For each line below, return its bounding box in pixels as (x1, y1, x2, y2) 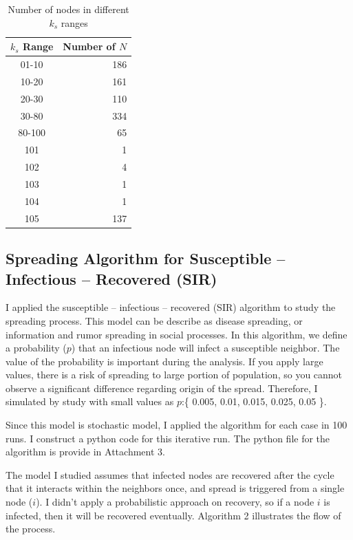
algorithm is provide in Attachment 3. (6, 444, 165, 459)
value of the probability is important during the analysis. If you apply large (6, 354, 323, 368)
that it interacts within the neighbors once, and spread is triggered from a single (6, 481, 345, 495)
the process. (6, 521, 56, 536)
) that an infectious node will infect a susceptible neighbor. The (71, 341, 340, 355)
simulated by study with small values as (6, 394, 174, 409)
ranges (61, 15, 88, 30)
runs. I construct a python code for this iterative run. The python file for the (6, 431, 330, 445)
